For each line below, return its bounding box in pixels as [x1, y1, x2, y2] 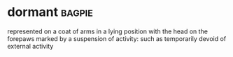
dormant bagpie [7, 4, 93, 20]
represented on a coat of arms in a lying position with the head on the [7, 27, 209, 35]
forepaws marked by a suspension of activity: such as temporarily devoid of [7, 34, 227, 42]
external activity [7, 42, 54, 50]
